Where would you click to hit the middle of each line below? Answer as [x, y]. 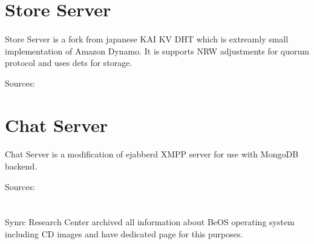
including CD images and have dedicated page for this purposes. [124, 233]
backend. [21, 166]
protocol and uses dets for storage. [69, 63]
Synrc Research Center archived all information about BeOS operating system [150, 222]
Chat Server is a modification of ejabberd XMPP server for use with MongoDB [152, 154]
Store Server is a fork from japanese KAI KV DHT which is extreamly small [147, 38]
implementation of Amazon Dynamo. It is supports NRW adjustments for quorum [157, 51]
